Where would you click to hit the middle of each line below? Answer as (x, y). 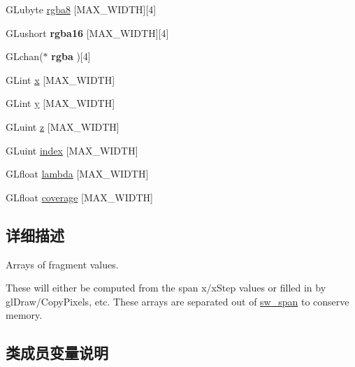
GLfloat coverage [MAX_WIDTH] (79, 197)
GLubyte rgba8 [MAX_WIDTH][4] (81, 9)
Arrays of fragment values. (62, 264)
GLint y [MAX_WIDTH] (60, 103)
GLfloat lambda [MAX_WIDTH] (77, 174)
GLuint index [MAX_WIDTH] (72, 150)
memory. (24, 315)
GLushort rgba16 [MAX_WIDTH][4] (87, 33)
